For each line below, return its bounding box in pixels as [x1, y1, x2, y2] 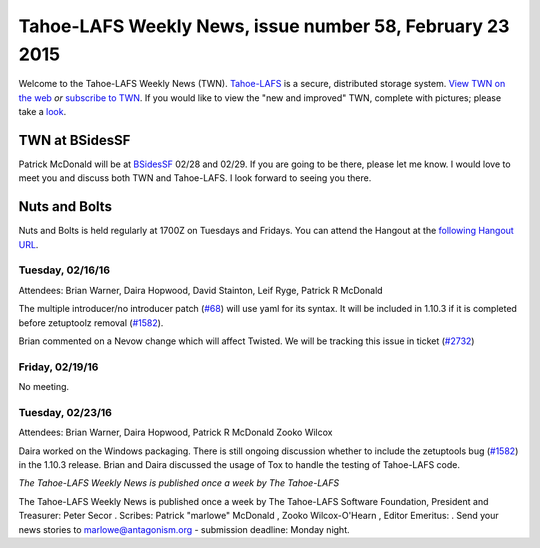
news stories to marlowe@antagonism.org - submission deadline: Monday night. [18, 523, 350, 535]
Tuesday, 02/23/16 [18, 405, 112, 419]
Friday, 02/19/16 [18, 360, 99, 374]
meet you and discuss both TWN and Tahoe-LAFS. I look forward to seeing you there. [18, 172, 372, 184]
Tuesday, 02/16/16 [18, 263, 110, 277]
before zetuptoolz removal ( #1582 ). [18, 316, 164, 329]
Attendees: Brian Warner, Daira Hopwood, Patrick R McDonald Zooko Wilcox [18, 426, 333, 439]
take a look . [18, 106, 67, 118]
